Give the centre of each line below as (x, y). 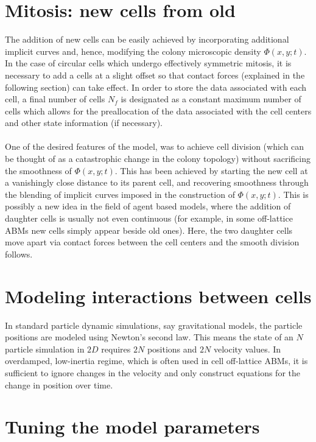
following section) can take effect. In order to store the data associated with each (156, 87)
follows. (19, 254)
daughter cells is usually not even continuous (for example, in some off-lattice (149, 218)
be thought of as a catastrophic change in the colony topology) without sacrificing (158, 159)
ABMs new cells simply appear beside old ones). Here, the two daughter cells (149, 230)
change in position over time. (59, 384)
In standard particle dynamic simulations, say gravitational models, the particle (154, 325)
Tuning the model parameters (132, 426)
